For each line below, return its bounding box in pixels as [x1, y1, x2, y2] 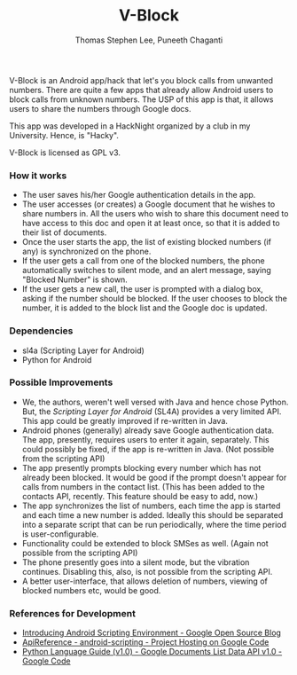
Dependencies [9, 325, 74, 337]
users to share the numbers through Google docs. [9, 103, 192, 114]
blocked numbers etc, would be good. [21, 585, 161, 595]
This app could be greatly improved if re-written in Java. [21, 415, 229, 426]
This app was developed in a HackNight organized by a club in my [9, 121, 251, 131]
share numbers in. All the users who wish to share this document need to [21, 208, 289, 219]
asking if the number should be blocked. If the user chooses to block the [21, 294, 288, 304]
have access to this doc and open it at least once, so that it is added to [21, 218, 281, 229]
